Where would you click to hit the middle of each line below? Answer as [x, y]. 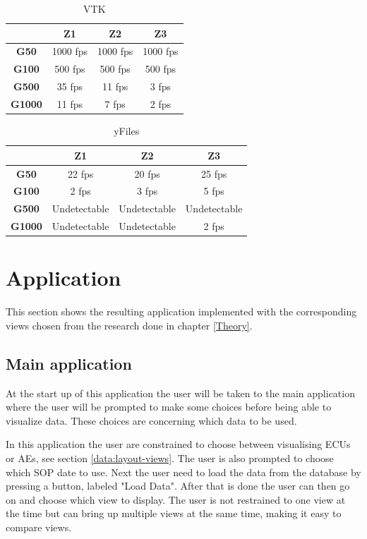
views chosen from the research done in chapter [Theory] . [129, 325]
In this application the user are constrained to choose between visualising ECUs [178, 444]
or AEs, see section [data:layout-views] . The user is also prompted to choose [170, 458]
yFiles [127, 131]
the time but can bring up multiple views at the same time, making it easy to [174, 513]
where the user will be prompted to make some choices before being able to [169, 407]
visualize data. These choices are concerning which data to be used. [151, 420]
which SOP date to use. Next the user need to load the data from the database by [183, 472]
